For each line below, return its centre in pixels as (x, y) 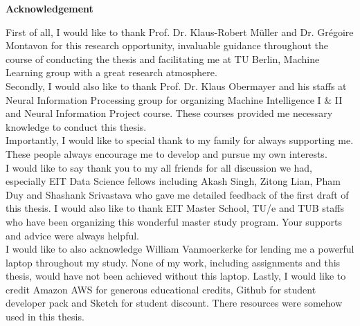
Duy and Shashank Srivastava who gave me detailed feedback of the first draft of (177, 194)
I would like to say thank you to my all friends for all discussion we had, (159, 167)
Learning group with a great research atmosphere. (111, 72)
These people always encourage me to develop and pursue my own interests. (166, 153)
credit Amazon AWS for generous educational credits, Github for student (161, 289)
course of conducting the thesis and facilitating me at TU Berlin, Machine (163, 58)
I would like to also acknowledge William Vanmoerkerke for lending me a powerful (180, 249)
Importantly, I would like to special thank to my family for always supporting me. (180, 140)
